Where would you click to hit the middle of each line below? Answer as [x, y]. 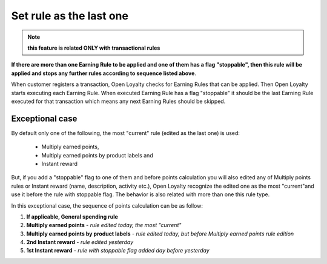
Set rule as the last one [70, 16]
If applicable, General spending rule [72, 216]
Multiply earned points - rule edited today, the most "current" [104, 225]
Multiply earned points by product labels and [97, 155]
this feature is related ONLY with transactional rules [94, 48]
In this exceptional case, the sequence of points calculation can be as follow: [107, 205]
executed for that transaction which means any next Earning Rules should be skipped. [118, 101]
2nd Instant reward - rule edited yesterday [80, 242]
